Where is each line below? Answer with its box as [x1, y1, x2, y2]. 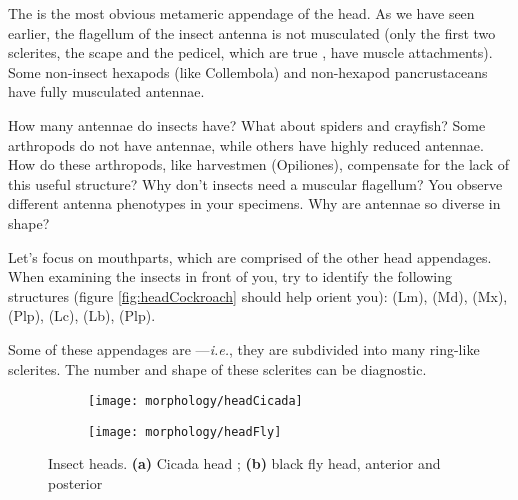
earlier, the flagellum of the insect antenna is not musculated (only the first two [8, 22, 496, 43]
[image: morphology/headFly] [88, 424, 282, 439]
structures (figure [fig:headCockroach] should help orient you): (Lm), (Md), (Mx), [8, 285, 508, 306]
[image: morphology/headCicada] [88, 394, 303, 409]
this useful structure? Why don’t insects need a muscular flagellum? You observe [8, 173, 503, 194]
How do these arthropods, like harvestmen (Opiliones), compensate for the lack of [8, 154, 510, 175]
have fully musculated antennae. [8, 81, 205, 102]
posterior [48, 473, 103, 493]
